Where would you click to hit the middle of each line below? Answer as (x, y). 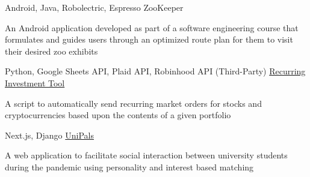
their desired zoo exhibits (51, 51)
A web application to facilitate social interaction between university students (146, 155)
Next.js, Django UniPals (49, 135)
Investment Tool (35, 82)
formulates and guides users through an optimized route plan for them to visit (149, 39)
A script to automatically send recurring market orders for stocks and (133, 103)
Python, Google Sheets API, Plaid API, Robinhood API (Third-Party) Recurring (155, 71)
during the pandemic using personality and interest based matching (129, 166)
